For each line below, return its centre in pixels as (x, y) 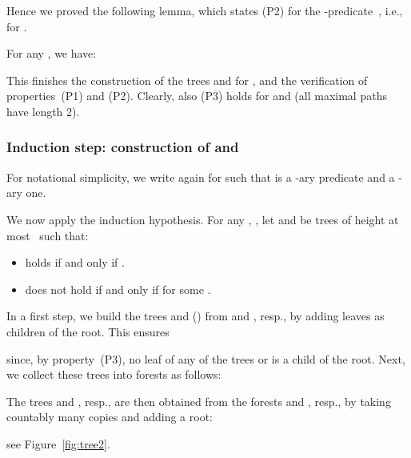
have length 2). (43, 111)
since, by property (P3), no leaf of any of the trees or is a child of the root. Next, (206, 358)
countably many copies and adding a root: (110, 417)
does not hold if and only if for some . (118, 289)
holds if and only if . (75, 262)
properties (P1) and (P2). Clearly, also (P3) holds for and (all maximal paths (197, 96)
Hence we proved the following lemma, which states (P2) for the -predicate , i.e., (205, 10)
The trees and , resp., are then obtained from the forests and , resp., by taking (199, 401)
